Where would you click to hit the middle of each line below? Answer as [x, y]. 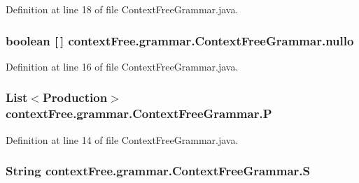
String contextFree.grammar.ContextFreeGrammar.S [158, 171]
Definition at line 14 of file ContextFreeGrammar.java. [122, 139]
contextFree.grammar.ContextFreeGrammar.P [139, 114]
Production [75, 97]
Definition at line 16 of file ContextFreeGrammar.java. [122, 66]
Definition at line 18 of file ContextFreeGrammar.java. [122, 9]
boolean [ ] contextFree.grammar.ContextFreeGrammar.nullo [180, 40]
